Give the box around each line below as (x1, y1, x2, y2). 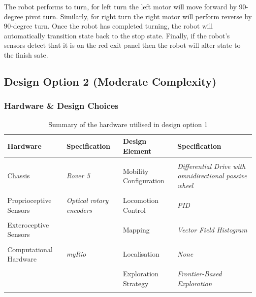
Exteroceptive (7, 219, 49, 230)
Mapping (123, 224, 150, 234)
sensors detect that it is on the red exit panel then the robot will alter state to (4, 40, 241, 50)
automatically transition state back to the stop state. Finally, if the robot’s (4, 30, 230, 40)
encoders (66, 204, 92, 215)
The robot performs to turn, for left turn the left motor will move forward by (4, 1, 237, 11)
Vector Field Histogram (177, 224, 247, 234)
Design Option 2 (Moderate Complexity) (4, 73, 217, 89)
